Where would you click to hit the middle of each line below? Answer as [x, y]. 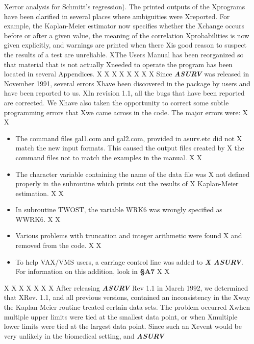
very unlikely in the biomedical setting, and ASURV [84, 335]
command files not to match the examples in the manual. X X [109, 157]
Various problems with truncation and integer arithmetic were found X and [129, 235]
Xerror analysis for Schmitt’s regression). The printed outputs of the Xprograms [125, 6]
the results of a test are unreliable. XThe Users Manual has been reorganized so [124, 54]
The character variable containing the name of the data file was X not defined [132, 174]
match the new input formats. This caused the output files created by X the [130, 148]
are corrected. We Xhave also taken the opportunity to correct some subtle [116, 102]
